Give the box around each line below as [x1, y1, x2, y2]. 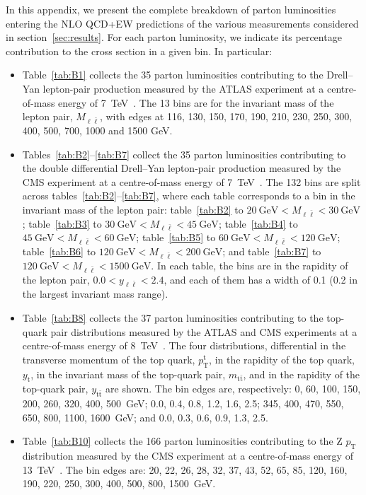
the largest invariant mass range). [22, 286, 168, 301]
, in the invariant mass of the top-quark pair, [30, 366, 226, 381]
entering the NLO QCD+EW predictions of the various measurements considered [6, 16, 359, 30]
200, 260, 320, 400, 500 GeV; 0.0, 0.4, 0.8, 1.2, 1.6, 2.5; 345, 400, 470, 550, [22, 396, 344, 411]
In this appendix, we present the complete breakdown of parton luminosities [6, 2, 336, 16]
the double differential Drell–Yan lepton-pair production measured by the [22, 161, 341, 175]
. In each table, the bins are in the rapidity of [151, 257, 348, 272]
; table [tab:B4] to [218, 216, 298, 231]
